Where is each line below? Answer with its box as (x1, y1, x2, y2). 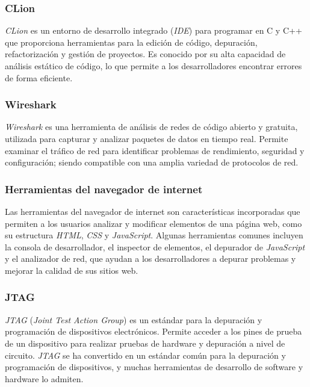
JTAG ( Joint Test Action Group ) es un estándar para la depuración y (5, 313, 262, 326)
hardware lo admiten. (5, 372, 84, 385)
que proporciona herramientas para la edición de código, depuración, (5, 36, 258, 48)
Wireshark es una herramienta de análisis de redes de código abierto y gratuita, (5, 120, 298, 133)
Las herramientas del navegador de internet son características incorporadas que (5, 205, 300, 217)
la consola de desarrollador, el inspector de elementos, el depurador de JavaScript (5, 240, 305, 253)
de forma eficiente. (5, 71, 73, 84)
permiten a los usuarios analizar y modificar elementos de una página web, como (5, 217, 302, 229)
